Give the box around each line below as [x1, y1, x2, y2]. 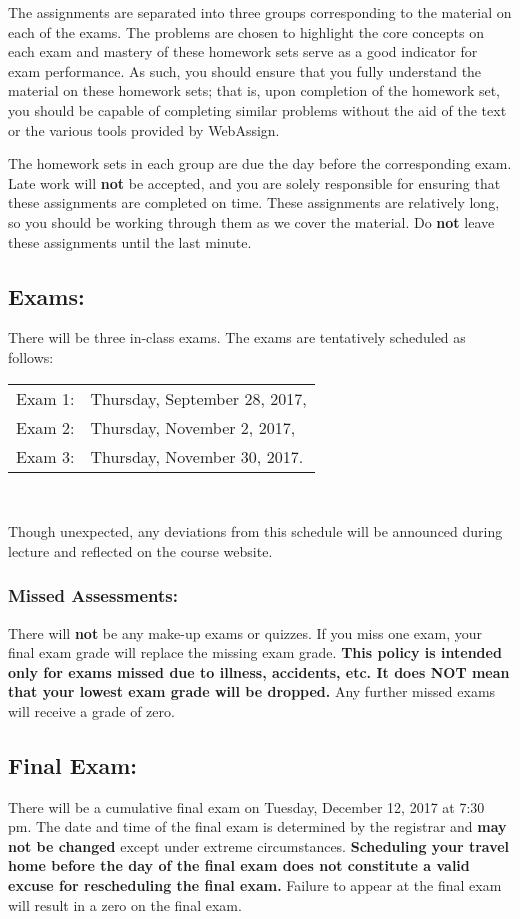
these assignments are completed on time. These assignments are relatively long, [8, 192, 500, 213]
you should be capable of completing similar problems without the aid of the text [8, 99, 507, 120]
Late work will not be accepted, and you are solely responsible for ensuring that [8, 172, 501, 193]
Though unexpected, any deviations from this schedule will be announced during [8, 521, 503, 542]
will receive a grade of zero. [8, 700, 175, 721]
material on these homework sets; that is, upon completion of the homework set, [8, 80, 501, 101]
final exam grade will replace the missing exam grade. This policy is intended [8, 642, 502, 663]
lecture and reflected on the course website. [8, 540, 273, 561]
